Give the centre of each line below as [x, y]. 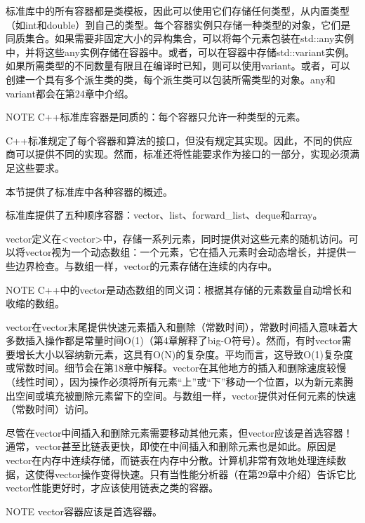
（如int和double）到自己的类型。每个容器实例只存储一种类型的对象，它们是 [178, 24]
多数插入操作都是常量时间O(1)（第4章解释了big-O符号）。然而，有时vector [174, 340]
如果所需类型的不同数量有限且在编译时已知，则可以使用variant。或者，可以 [178, 66]
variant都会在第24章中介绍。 [70, 93]
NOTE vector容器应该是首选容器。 [84, 511]
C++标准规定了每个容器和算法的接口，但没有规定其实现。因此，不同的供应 [179, 140]
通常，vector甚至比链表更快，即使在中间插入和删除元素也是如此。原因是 [171, 446]
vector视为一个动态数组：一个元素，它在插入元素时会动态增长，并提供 [186, 252]
